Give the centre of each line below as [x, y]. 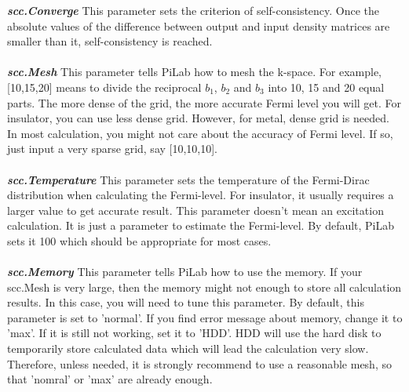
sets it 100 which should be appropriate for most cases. [139, 240]
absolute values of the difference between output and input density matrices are [199, 25]
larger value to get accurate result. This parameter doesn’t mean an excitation [195, 210]
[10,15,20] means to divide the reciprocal [104, 87]
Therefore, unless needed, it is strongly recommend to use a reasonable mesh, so [199, 363]
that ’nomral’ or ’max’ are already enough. [110, 379]
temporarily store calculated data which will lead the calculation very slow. [188, 348]
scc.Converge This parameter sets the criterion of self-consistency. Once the [194, 10]
